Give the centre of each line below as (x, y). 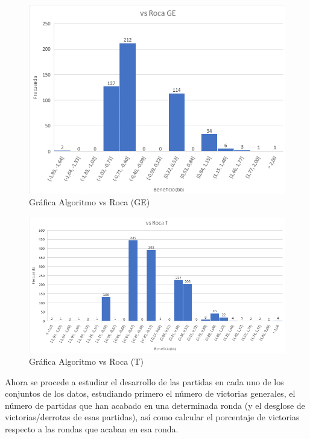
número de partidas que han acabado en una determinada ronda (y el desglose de (155, 405)
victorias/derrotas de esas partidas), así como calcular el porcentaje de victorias (152, 417)
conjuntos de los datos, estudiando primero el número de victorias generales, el (150, 393)
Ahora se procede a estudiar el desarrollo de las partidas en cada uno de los (144, 381)
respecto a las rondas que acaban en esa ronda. (92, 428)
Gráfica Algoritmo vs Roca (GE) (90, 202)
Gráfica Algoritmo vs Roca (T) (86, 361)
